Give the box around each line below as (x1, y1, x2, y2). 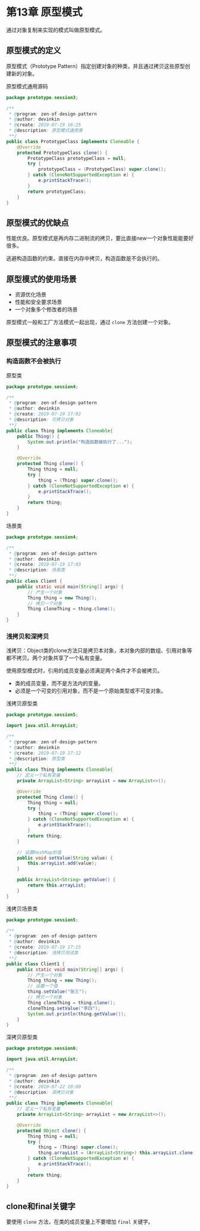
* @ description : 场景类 (8, 567, 65, 573)
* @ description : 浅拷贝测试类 (8, 950, 79, 956)
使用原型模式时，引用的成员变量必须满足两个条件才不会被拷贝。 (6, 667, 162, 675)
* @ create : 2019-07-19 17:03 (8, 562, 82, 568)
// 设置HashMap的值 (17, 849, 61, 855)
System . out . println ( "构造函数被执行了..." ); (27, 439, 133, 445)
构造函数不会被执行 (6, 357, 61, 365)
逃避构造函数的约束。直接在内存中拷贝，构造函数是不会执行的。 (6, 255, 162, 262)
